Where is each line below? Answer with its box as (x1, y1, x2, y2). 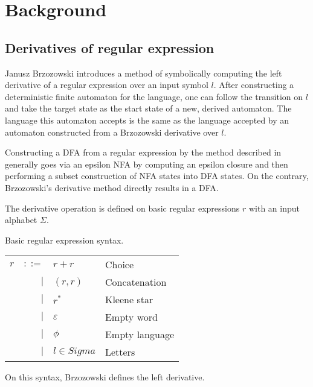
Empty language (105, 327, 174, 342)
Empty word (105, 310, 158, 324)
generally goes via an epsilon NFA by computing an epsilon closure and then (5, 157, 288, 170)
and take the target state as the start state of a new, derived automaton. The (5, 102, 292, 115)
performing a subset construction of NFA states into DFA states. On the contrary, (5, 169, 309, 182)
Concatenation (105, 275, 167, 289)
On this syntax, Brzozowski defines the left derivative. (5, 371, 205, 383)
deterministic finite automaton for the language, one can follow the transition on (5, 90, 303, 102)
